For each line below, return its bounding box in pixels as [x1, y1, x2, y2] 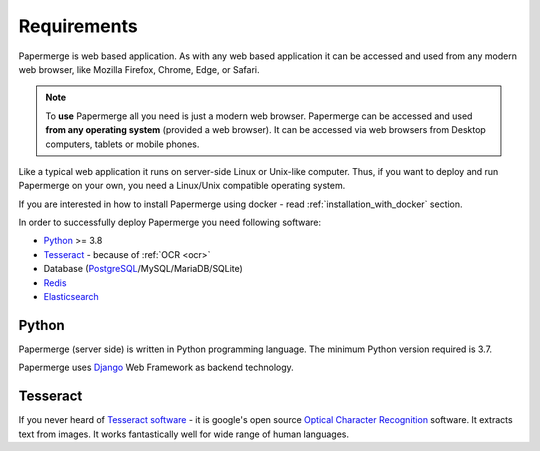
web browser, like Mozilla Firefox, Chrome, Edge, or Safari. [18, 63, 260, 75]
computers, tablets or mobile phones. [45, 138, 200, 150]
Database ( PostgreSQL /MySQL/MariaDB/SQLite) [43, 263, 244, 275]
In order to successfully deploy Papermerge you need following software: [18, 216, 322, 229]
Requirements [18, 15, 139, 37]
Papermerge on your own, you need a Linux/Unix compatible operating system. [18, 180, 346, 192]
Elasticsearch [43, 291, 99, 303]
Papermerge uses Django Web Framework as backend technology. [18, 361, 294, 374]
